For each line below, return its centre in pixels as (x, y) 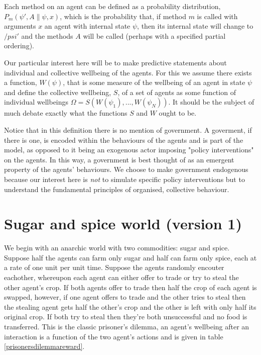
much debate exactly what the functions (66, 113)
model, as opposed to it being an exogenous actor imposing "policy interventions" (129, 150)
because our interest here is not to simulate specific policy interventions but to (124, 179)
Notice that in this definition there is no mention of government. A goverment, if (128, 129)
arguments (20, 26)
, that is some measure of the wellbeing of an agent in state (154, 82)
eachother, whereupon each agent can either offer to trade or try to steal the (121, 277)
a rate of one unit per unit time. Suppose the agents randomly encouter (114, 267)
